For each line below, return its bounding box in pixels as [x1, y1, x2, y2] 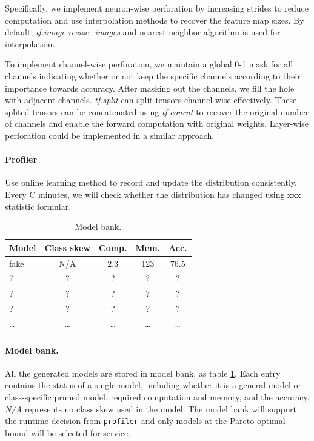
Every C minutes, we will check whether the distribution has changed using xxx [5, 187, 301, 200]
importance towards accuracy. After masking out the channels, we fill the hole [5, 81, 295, 94]
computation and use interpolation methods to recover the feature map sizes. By [5, 13, 304, 26]
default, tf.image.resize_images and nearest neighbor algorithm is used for [5, 25, 281, 38]
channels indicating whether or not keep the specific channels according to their [5, 69, 301, 82]
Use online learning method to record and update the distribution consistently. [5, 176, 297, 189]
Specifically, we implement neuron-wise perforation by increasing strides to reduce [5, 2, 309, 14]
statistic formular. [5, 200, 72, 212]
